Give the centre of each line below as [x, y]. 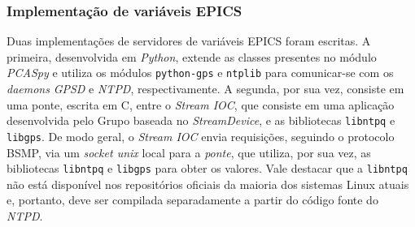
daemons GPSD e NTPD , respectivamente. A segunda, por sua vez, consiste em [205, 89]
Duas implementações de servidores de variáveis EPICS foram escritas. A [189, 41]
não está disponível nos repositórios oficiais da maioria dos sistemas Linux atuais [208, 184]
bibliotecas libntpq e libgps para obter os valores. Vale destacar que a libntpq [207, 168]
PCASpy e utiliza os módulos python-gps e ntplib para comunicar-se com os [200, 73]
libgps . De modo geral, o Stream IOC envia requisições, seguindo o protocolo [201, 136]
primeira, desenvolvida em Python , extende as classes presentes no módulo [192, 56]
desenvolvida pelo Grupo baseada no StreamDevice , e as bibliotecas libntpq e [201, 120]
